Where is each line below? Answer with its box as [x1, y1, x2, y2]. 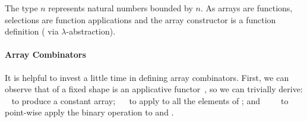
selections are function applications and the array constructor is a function [5, 13, 276, 26]
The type [5, 2, 38, 14]
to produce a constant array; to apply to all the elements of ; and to [11, 94, 289, 107]
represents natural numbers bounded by [48, 2, 193, 14]
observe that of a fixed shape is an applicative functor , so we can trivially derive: [5, 83, 303, 95]
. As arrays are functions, [200, 2, 293, 14]
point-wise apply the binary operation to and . [5, 106, 174, 118]
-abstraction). [66, 25, 116, 37]
